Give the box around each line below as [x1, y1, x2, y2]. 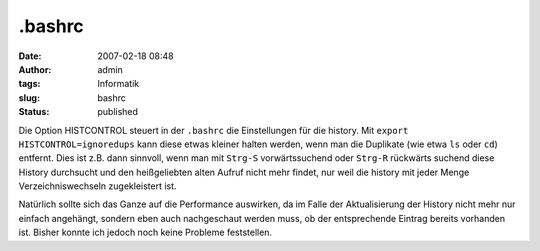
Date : [18, 50, 42, 62]
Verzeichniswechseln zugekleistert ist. [18, 180, 177, 192]
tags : [18, 78, 41, 90]
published [97, 106, 139, 118]
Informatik [97, 78, 140, 90]
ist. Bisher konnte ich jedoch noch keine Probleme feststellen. [18, 226, 273, 239]
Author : [18, 63, 52, 75]
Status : [18, 106, 50, 118]
